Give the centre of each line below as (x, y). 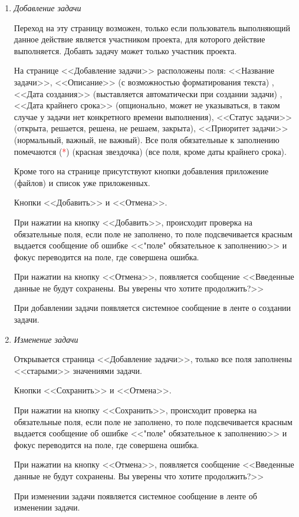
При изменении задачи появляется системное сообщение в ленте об (135, 496)
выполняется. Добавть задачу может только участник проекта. (125, 50)
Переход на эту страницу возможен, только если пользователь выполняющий (152, 27)
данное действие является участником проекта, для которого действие (139, 39)
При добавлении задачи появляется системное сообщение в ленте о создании (152, 308)
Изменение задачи (46, 339)
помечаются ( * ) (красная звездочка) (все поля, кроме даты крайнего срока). (150, 151)
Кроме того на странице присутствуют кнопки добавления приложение (141, 171)
